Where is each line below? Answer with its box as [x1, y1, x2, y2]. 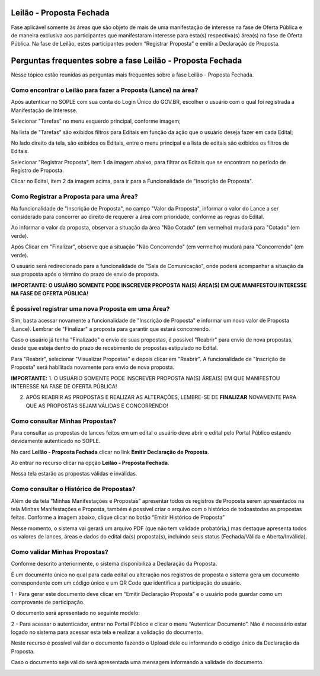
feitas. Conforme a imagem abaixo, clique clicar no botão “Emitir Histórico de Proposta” [11, 514, 225, 521]
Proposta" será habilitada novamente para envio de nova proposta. [11, 363, 175, 371]
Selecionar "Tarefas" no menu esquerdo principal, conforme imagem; [11, 117, 181, 125]
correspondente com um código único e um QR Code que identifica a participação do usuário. [11, 579, 242, 586]
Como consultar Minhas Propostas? [11, 417, 117, 425]
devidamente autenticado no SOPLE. [11, 438, 101, 445]
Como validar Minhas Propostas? [11, 547, 109, 556]
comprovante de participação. [11, 598, 85, 605]
